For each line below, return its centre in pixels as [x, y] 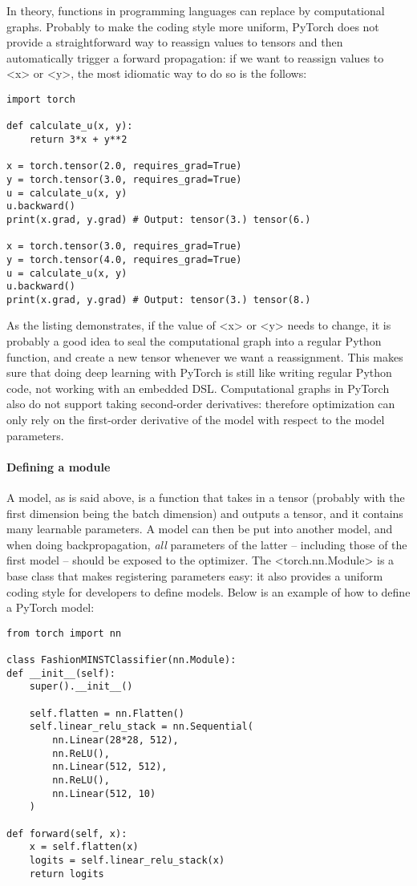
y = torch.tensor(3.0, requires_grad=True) [124, 179]
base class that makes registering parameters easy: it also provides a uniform [195, 575]
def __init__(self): [61, 673]
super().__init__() [81, 687]
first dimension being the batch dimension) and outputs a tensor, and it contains [205, 513]
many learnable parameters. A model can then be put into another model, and [200, 529]
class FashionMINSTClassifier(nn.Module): [121, 660]
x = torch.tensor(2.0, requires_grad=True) [124, 166]
